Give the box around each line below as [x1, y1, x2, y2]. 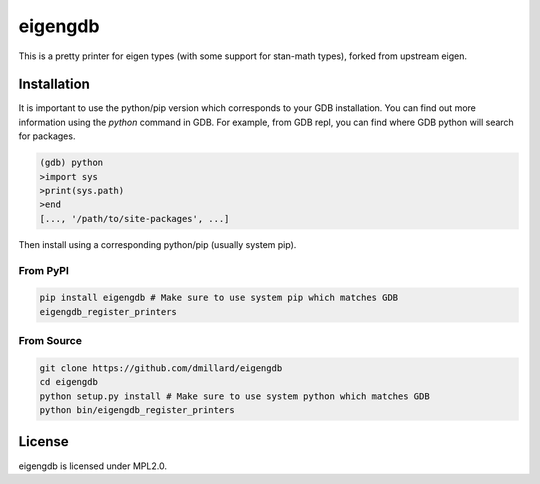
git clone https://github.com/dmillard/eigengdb [39, 362, 283, 374]
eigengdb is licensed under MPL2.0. [18, 460, 167, 472]
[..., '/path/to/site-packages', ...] [39, 213, 230, 224]
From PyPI [18, 263, 70, 277]
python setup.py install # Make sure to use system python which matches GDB [39, 390, 430, 402]
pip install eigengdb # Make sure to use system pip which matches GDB [39, 292, 399, 304]
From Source [18, 334, 82, 348]
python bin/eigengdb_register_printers [39, 405, 235, 416]
